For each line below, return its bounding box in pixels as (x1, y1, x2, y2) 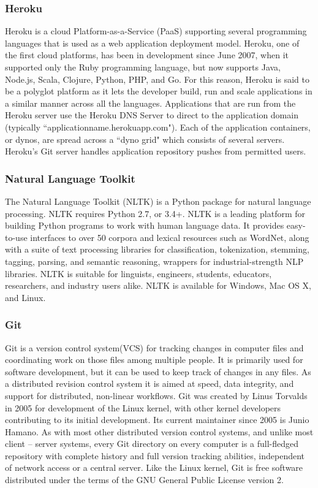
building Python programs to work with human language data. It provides (5, 219, 284, 232)
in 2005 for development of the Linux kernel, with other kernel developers (5, 401, 281, 414)
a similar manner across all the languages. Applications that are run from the (5, 96, 296, 109)
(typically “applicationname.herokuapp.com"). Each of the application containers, (5, 120, 311, 133)
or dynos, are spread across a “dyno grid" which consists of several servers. (5, 132, 285, 145)
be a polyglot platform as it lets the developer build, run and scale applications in (5, 85, 312, 97)
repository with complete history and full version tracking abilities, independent (5, 449, 305, 462)
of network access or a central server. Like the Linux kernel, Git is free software (5, 461, 303, 474)
